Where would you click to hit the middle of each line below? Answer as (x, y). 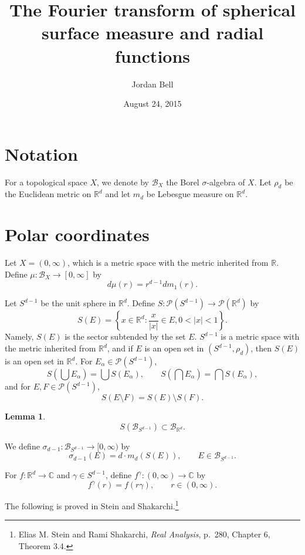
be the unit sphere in (78, 303)
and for (18, 386)
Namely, (19, 336)
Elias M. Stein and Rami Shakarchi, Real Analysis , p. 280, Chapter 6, (144, 534)
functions (152, 55)
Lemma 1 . (25, 416)
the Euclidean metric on (48, 194)
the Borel (183, 182)
